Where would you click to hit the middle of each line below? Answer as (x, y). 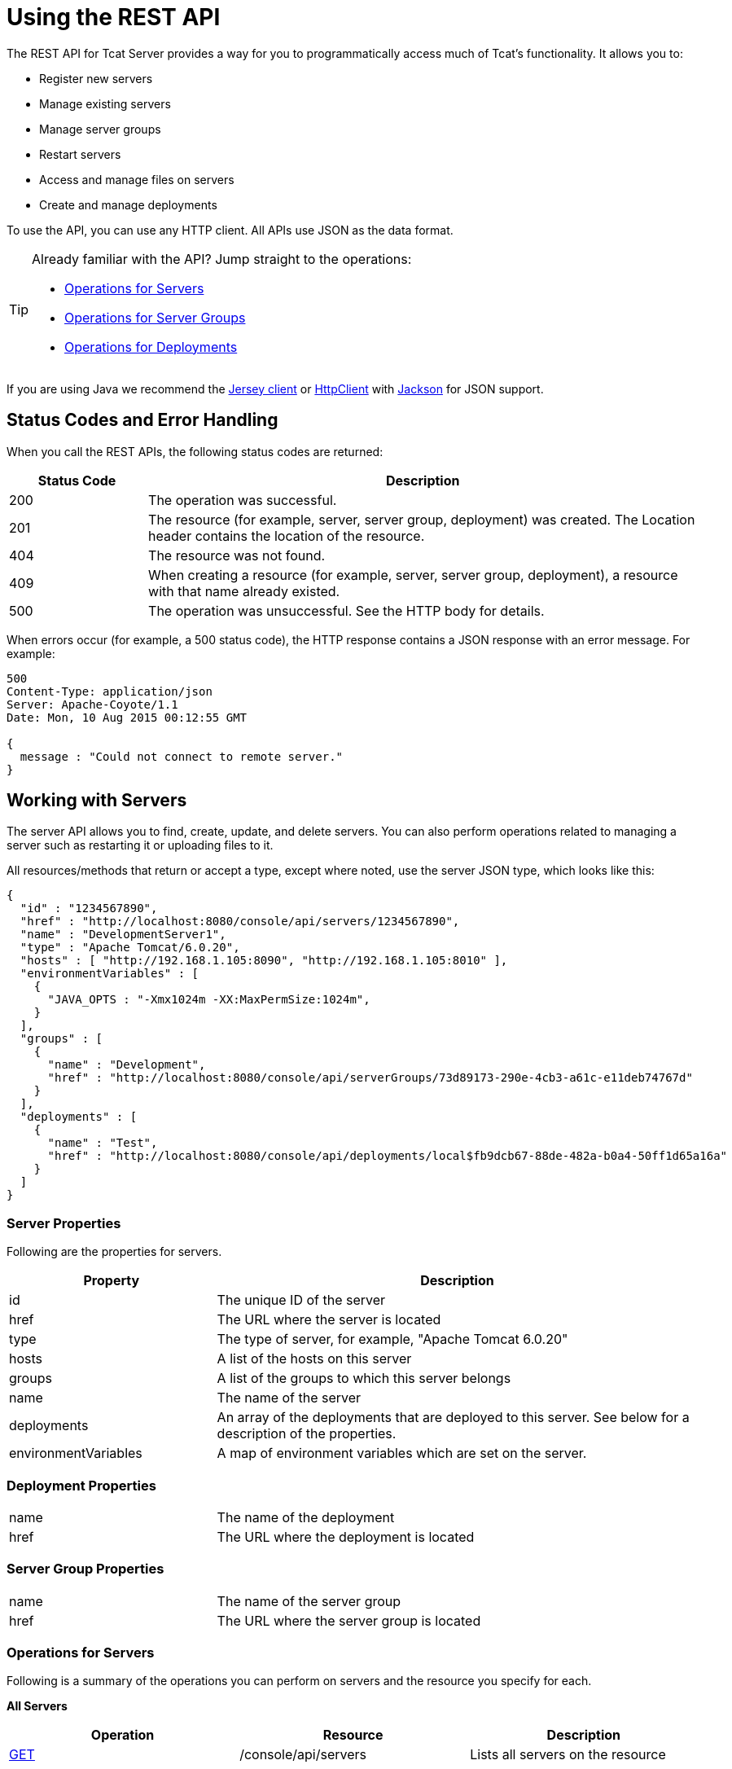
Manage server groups (100, 129)
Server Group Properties (85, 1569)
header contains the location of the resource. (287, 536)
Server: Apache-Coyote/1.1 (92, 704)
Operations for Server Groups (155, 317)
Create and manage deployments (128, 204)
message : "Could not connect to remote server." (182, 756)
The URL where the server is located (329, 1320)
